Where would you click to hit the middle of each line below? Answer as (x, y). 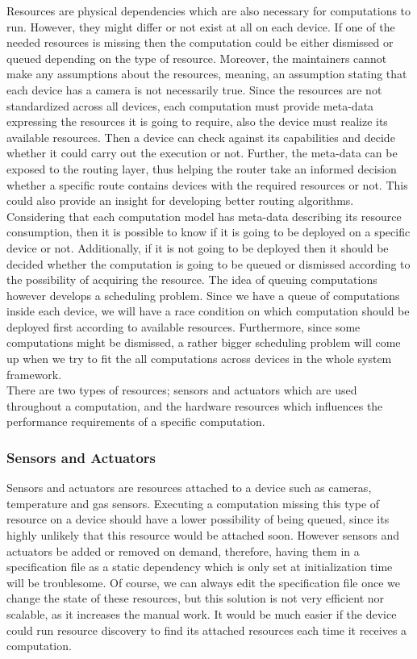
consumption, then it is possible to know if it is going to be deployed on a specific (208, 232)
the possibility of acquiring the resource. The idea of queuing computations (192, 279)
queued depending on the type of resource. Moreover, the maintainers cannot (197, 58)
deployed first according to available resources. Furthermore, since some (183, 326)
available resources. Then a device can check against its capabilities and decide (201, 137)
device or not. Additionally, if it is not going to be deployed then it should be (198, 247)
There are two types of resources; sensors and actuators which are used (182, 390)
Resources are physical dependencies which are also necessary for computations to (209, 10)
